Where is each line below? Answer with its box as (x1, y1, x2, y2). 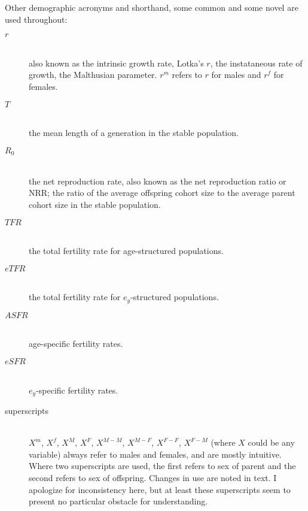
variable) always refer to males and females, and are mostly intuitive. (29, 447, 282, 460)
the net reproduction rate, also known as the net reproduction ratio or (29, 174, 286, 187)
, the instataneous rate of (210, 56, 303, 69)
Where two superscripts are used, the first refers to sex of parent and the (29, 459, 296, 472)
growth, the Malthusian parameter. (29, 68, 157, 81)
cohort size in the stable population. (29, 198, 161, 210)
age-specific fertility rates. (29, 337, 123, 350)
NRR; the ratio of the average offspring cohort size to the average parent (29, 186, 295, 199)
